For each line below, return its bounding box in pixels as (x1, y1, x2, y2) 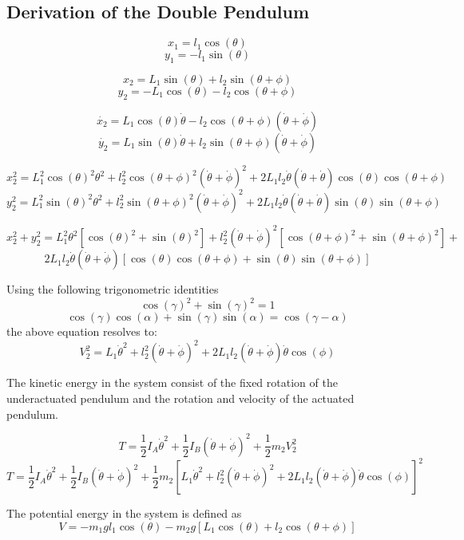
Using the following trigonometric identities (6, 281, 219, 298)
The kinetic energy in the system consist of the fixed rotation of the (6, 374, 338, 391)
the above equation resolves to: (6, 323, 157, 340)
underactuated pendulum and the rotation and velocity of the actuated (6, 390, 355, 407)
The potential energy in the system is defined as (6, 505, 242, 522)
